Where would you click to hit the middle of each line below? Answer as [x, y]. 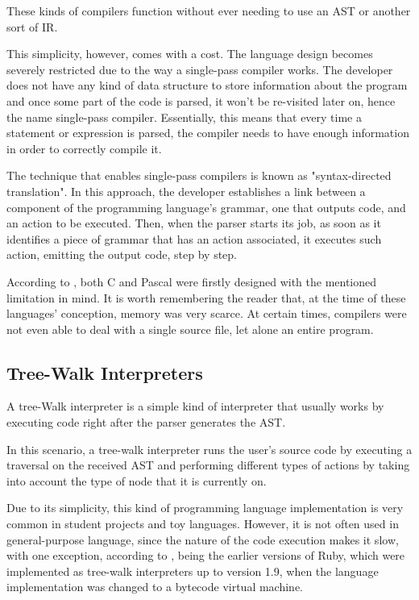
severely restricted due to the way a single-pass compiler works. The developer [200, 69]
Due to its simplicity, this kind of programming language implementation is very [205, 508]
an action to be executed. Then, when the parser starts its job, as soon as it [194, 223]
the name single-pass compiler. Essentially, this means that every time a [184, 117]
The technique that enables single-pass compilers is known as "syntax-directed [199, 175]
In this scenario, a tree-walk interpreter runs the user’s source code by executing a [209, 449]
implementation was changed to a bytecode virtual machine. [155, 587]
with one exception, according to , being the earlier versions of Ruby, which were [206, 555]
